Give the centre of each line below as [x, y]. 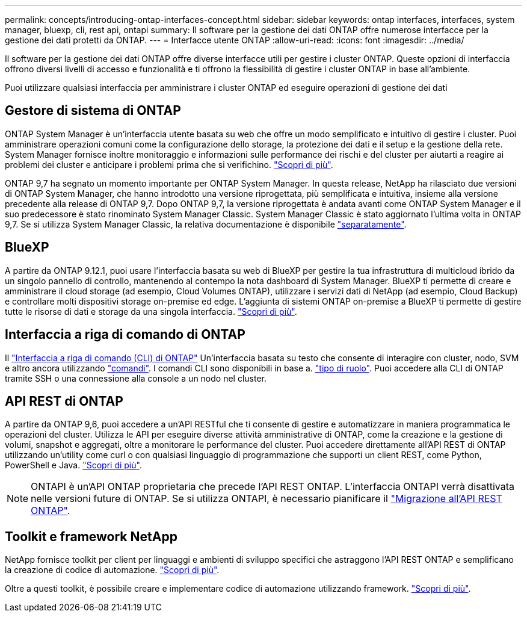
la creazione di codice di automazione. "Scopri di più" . [112, 570]
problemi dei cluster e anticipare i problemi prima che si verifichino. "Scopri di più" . [169, 164]
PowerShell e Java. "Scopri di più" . [73, 465]
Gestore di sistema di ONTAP [93, 111]
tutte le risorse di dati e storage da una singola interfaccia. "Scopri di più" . [151, 311]
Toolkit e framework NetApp [91, 536]
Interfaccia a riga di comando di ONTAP [125, 335]
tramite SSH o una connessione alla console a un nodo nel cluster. [136, 378]
